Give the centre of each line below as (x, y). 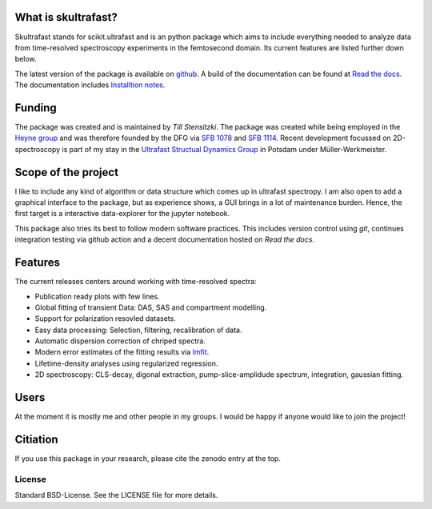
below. (26, 59)
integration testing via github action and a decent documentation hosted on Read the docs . (165, 239)
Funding (36, 108)
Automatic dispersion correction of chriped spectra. (120, 341)
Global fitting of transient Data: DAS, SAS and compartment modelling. (151, 307)
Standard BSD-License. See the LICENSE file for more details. (116, 495)
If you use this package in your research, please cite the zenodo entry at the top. (148, 459)
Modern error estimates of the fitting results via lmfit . (122, 352)
